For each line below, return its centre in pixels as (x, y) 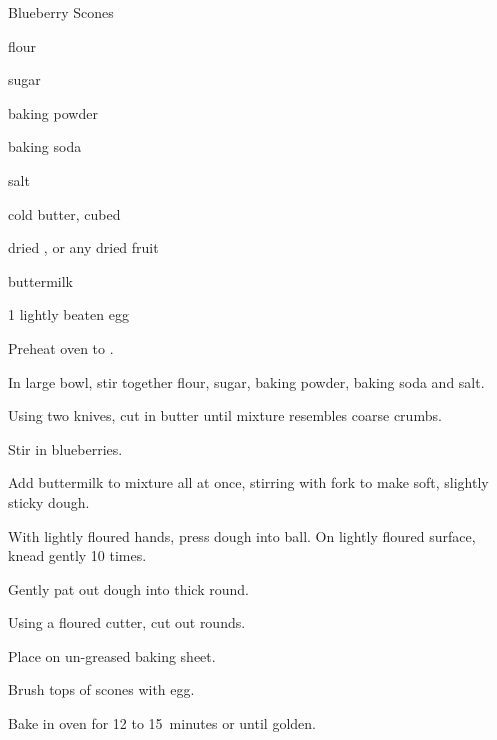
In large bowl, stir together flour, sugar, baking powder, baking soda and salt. (246, 381)
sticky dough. (49, 501)
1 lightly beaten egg (68, 314)
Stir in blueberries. (65, 448)
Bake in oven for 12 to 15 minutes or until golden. (162, 723)
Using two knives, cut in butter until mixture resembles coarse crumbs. (225, 415)
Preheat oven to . (61, 347)
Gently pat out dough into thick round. (128, 588)
